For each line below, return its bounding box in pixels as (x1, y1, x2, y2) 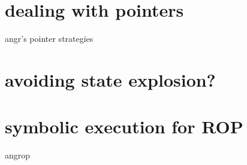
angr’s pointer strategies (5, 32, 94, 45)
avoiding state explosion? (5, 67, 216, 91)
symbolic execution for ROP (5, 114, 243, 139)
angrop (5, 149, 31, 161)
